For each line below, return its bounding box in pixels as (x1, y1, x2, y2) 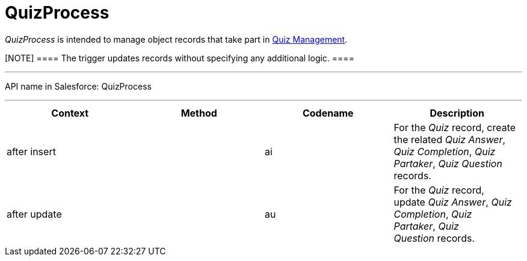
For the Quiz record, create (393, 121, 516, 134)
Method (180, 106, 217, 119)
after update (7, 207, 62, 220)
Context (51, 106, 89, 119)
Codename (302, 106, 354, 119)
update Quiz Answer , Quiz (393, 195, 512, 208)
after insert (7, 145, 56, 158)
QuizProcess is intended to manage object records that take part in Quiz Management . (5, 34, 348, 45)
